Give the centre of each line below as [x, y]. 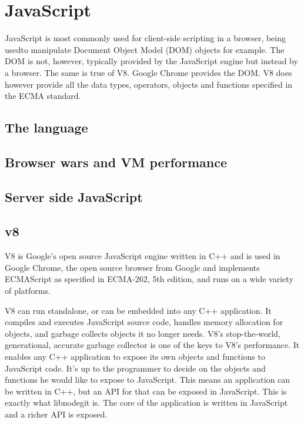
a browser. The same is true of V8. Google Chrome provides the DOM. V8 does [148, 72]
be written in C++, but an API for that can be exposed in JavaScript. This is [146, 391]
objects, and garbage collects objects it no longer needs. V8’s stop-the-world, [143, 333]
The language [46, 127]
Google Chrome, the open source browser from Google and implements [132, 267]
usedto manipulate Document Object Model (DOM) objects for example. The [145, 49]
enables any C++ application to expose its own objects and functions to [135, 356]
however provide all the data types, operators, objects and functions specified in [149, 84]
